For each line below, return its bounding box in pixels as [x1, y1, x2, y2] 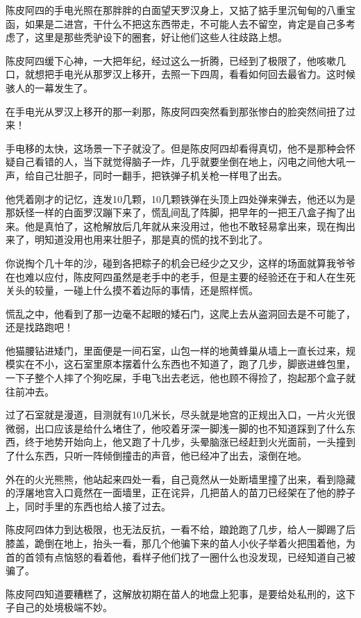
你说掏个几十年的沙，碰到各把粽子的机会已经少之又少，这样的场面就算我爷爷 [6, 255, 355, 270]
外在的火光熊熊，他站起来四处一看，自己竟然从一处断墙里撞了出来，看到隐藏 [6, 471, 355, 486]
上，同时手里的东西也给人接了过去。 [6, 498, 171, 513]
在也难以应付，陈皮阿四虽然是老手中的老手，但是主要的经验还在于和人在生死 [6, 269, 355, 284]
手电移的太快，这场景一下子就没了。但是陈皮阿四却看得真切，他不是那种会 [6, 140, 346, 155]
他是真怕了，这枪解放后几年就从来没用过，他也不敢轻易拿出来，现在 [24, 218, 336, 233]
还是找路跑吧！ [6, 320, 74, 334]
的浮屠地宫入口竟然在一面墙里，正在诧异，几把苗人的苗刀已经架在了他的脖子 [6, 485, 355, 500]
